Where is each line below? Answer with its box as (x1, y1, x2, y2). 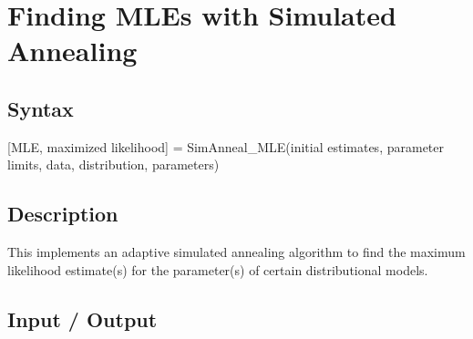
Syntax (7, 94, 74, 122)
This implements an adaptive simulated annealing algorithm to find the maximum (7, 242, 466, 262)
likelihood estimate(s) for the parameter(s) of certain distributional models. (7, 260, 428, 279)
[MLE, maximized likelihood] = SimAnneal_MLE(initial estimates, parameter (7, 137, 444, 156)
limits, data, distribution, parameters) (7, 155, 220, 174)
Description (7, 200, 118, 228)
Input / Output (7, 304, 158, 333)
